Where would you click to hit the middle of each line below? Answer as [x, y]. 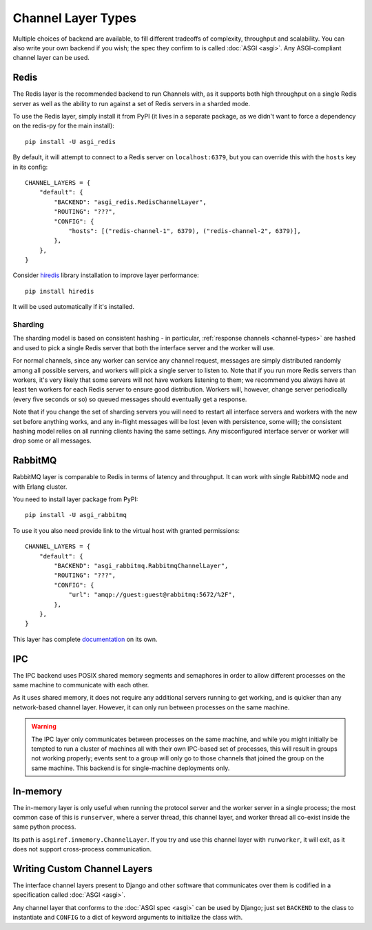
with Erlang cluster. [40, 487]
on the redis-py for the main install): [64, 126]
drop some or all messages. [52, 441]
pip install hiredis [60, 291]
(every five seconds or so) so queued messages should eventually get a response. [130, 399]
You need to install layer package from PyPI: [75, 499]
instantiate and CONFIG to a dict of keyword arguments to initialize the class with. [128, 918]
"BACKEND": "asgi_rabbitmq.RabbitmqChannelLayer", [141, 566]
